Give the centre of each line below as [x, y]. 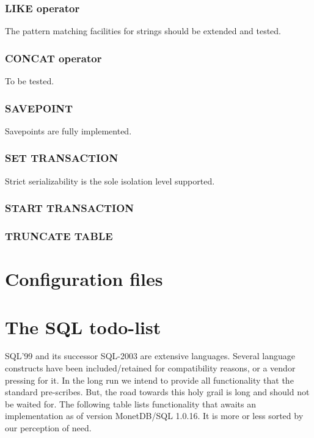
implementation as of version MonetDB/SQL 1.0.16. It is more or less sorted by [154, 416]
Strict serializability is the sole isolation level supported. [110, 181]
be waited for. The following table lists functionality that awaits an [130, 403]
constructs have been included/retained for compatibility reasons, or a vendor [150, 368]
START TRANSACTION [70, 208]
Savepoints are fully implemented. [68, 130]
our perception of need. [48, 428]
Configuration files [84, 279]
